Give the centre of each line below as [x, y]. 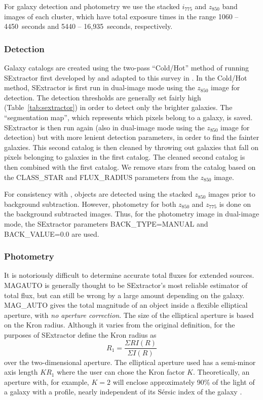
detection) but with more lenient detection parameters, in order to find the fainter [132, 137]
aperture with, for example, [47, 381]
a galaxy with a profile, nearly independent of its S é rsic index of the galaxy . [123, 392]
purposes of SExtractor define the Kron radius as [80, 334]
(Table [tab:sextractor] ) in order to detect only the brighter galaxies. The [118, 107]
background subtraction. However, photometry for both [90, 204]
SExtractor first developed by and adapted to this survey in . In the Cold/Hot [126, 77]
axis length [21, 372]
